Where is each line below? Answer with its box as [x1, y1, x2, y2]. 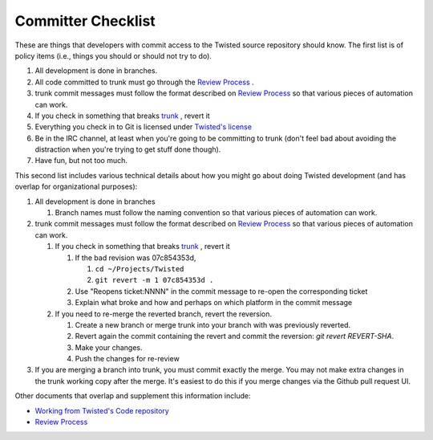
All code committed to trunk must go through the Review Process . [34, 77, 254, 87]
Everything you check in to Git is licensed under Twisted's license [34, 122, 253, 132]
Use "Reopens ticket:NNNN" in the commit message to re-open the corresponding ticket [75, 286, 368, 296]
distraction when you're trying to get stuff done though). [34, 145, 221, 154]
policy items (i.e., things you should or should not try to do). [14, 51, 212, 60]
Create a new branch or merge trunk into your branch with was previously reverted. [75, 320, 351, 329]
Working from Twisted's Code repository [34, 405, 170, 415]
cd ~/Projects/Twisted [95, 264, 184, 273]
